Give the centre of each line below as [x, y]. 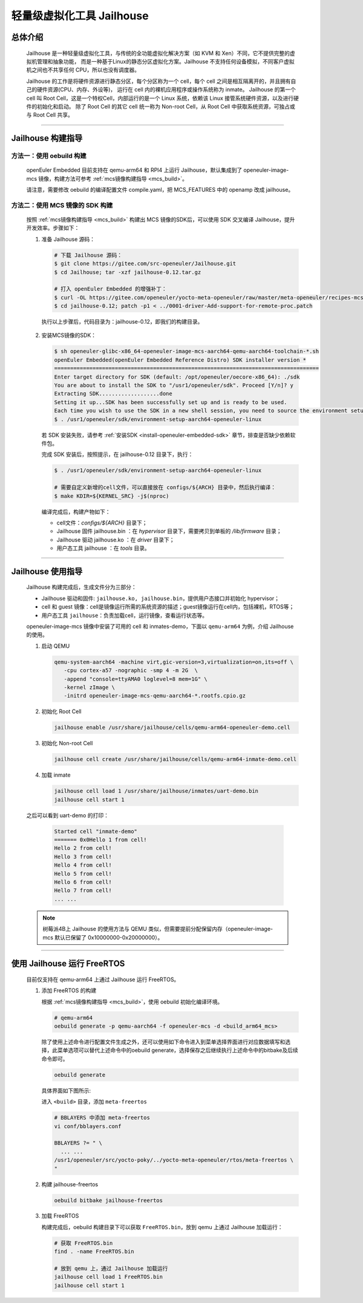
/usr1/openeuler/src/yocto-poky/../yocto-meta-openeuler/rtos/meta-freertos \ [174, 1160]
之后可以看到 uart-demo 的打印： [67, 815]
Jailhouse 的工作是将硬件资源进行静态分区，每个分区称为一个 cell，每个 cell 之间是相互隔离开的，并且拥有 [159, 81]
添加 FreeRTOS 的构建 [69, 991]
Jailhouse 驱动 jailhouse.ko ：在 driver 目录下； [116, 540]
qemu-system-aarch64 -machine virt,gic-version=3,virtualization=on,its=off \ [174, 662]
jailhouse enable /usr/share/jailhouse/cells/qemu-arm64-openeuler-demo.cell [172, 728]
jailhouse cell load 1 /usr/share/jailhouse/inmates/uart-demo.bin [156, 791]
